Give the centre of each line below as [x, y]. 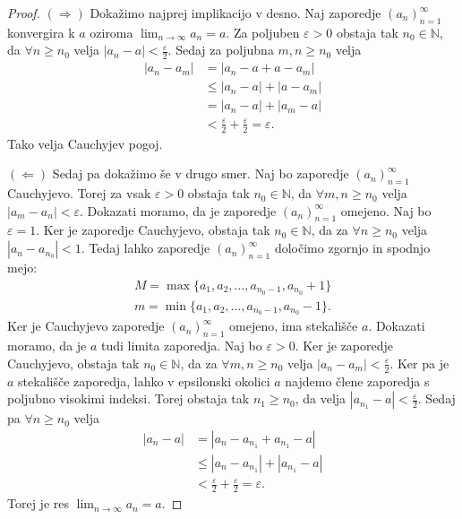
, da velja [321, 398]
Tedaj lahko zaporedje [150, 248]
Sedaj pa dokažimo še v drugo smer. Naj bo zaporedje [201, 173]
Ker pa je [423, 363]
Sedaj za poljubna [225, 50]
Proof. [24, 13]
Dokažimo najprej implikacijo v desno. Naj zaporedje [235, 13]
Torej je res [38, 503]
